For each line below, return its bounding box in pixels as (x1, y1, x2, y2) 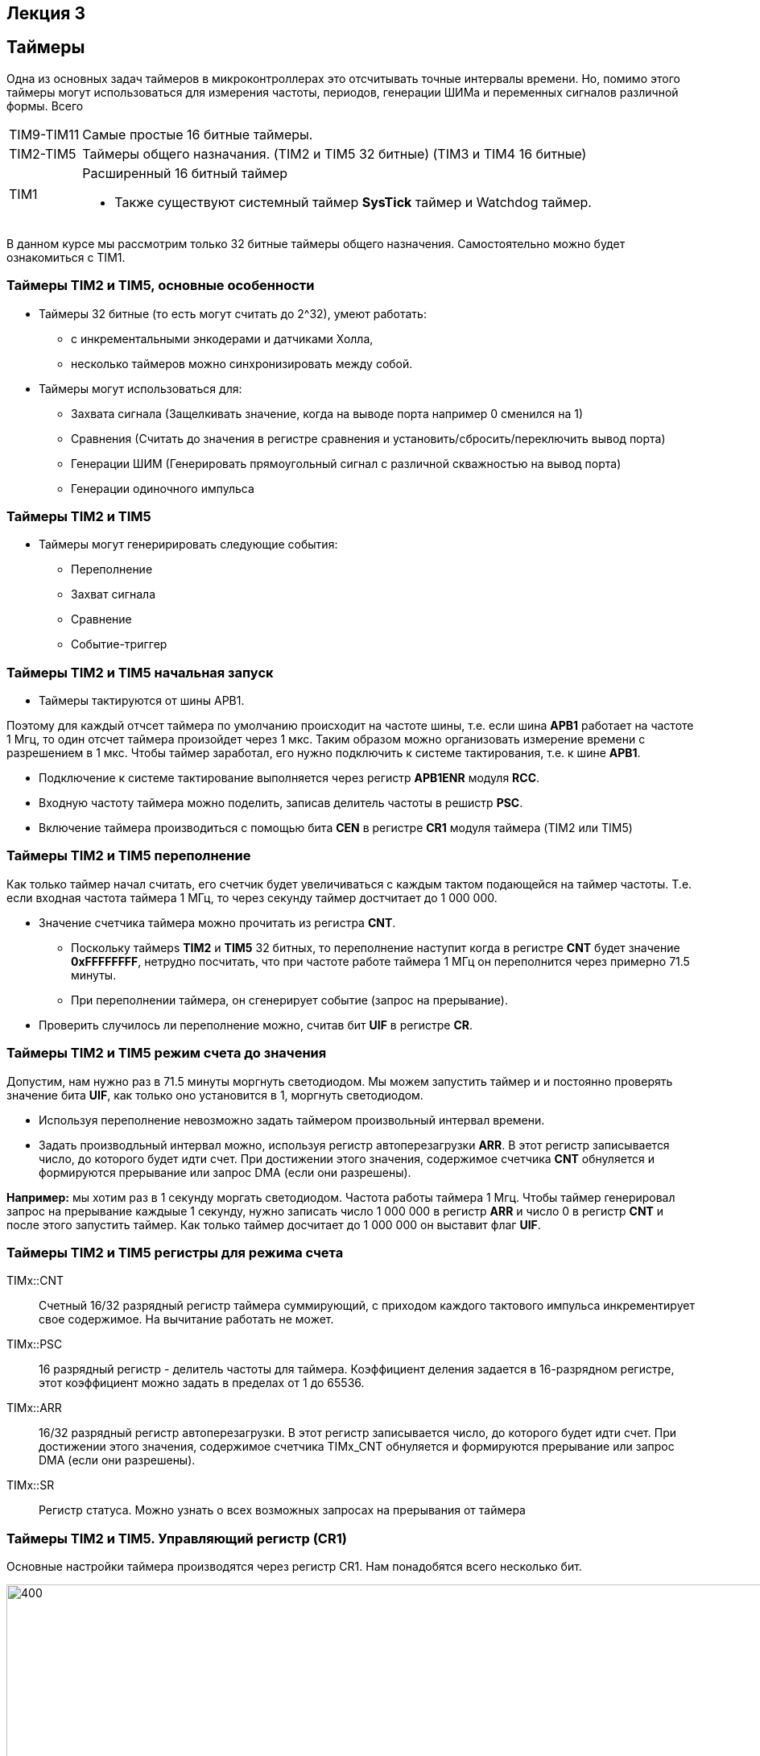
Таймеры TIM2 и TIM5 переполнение (6, 847, 251, 864)
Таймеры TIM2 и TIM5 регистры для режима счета (6, 1244, 344, 1261)
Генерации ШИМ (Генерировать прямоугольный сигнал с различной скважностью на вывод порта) (71, 456, 622, 470)
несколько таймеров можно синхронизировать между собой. (71, 356, 413, 371)
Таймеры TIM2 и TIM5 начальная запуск (6, 664, 274, 681)
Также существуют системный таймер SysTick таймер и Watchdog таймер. (114, 193, 592, 210)
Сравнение (71, 612, 132, 627)
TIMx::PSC (6, 1337, 63, 1352)
